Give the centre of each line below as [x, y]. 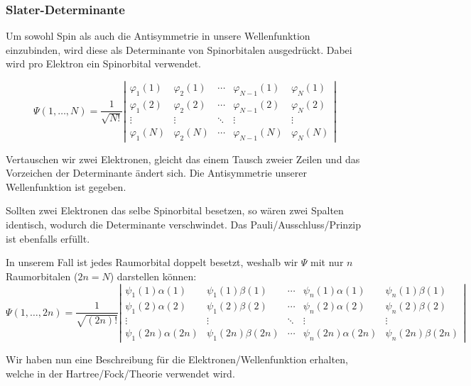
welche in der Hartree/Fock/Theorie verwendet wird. [120, 373]
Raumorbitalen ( [42, 276]
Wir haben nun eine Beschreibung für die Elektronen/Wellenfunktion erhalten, [177, 359]
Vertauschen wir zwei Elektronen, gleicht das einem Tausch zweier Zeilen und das [183, 159]
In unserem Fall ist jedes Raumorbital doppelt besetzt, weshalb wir [152, 262]
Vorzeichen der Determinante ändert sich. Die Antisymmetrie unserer [156, 173]
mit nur [327, 262]
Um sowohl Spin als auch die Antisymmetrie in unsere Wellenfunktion [158, 36]
